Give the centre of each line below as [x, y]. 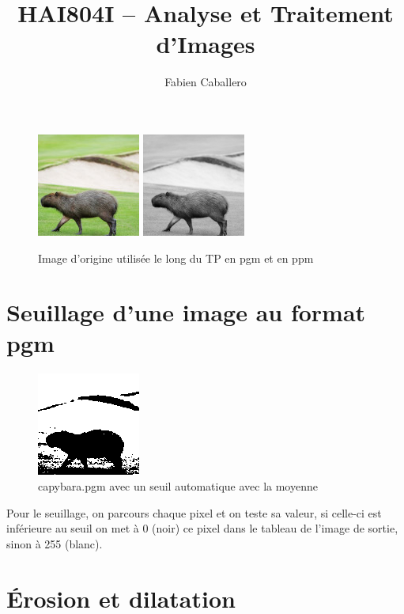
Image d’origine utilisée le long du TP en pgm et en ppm [176, 258]
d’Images [206, 44]
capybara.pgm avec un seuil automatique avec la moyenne [178, 486]
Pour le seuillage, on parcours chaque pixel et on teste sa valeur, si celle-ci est [194, 512]
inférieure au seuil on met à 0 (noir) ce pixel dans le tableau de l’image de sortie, [202, 528]
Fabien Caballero [206, 82]
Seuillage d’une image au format [186, 312]
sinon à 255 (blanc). [55, 543]
